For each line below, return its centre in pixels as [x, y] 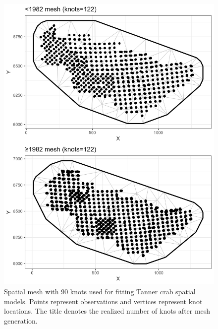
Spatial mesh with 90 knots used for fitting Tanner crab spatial [100, 291]
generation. [21, 320]
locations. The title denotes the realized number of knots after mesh [107, 311]
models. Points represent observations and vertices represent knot [103, 301]
